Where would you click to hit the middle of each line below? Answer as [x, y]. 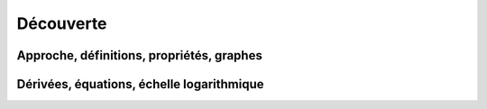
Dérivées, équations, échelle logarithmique [140, 84]
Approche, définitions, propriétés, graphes [140, 55]
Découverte [62, 23]
